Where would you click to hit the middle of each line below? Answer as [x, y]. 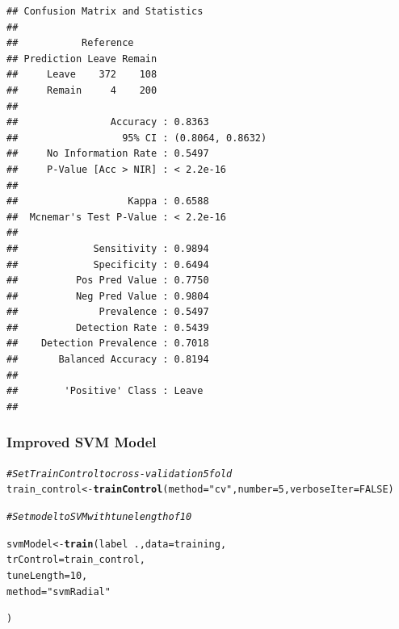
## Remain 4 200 [82, 90]
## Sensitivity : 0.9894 [108, 248]
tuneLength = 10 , [47, 575]
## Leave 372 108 [82, 75]
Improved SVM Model [82, 442]
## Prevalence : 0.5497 [108, 312]
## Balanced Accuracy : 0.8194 [108, 360]
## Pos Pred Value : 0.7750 [108, 281]
